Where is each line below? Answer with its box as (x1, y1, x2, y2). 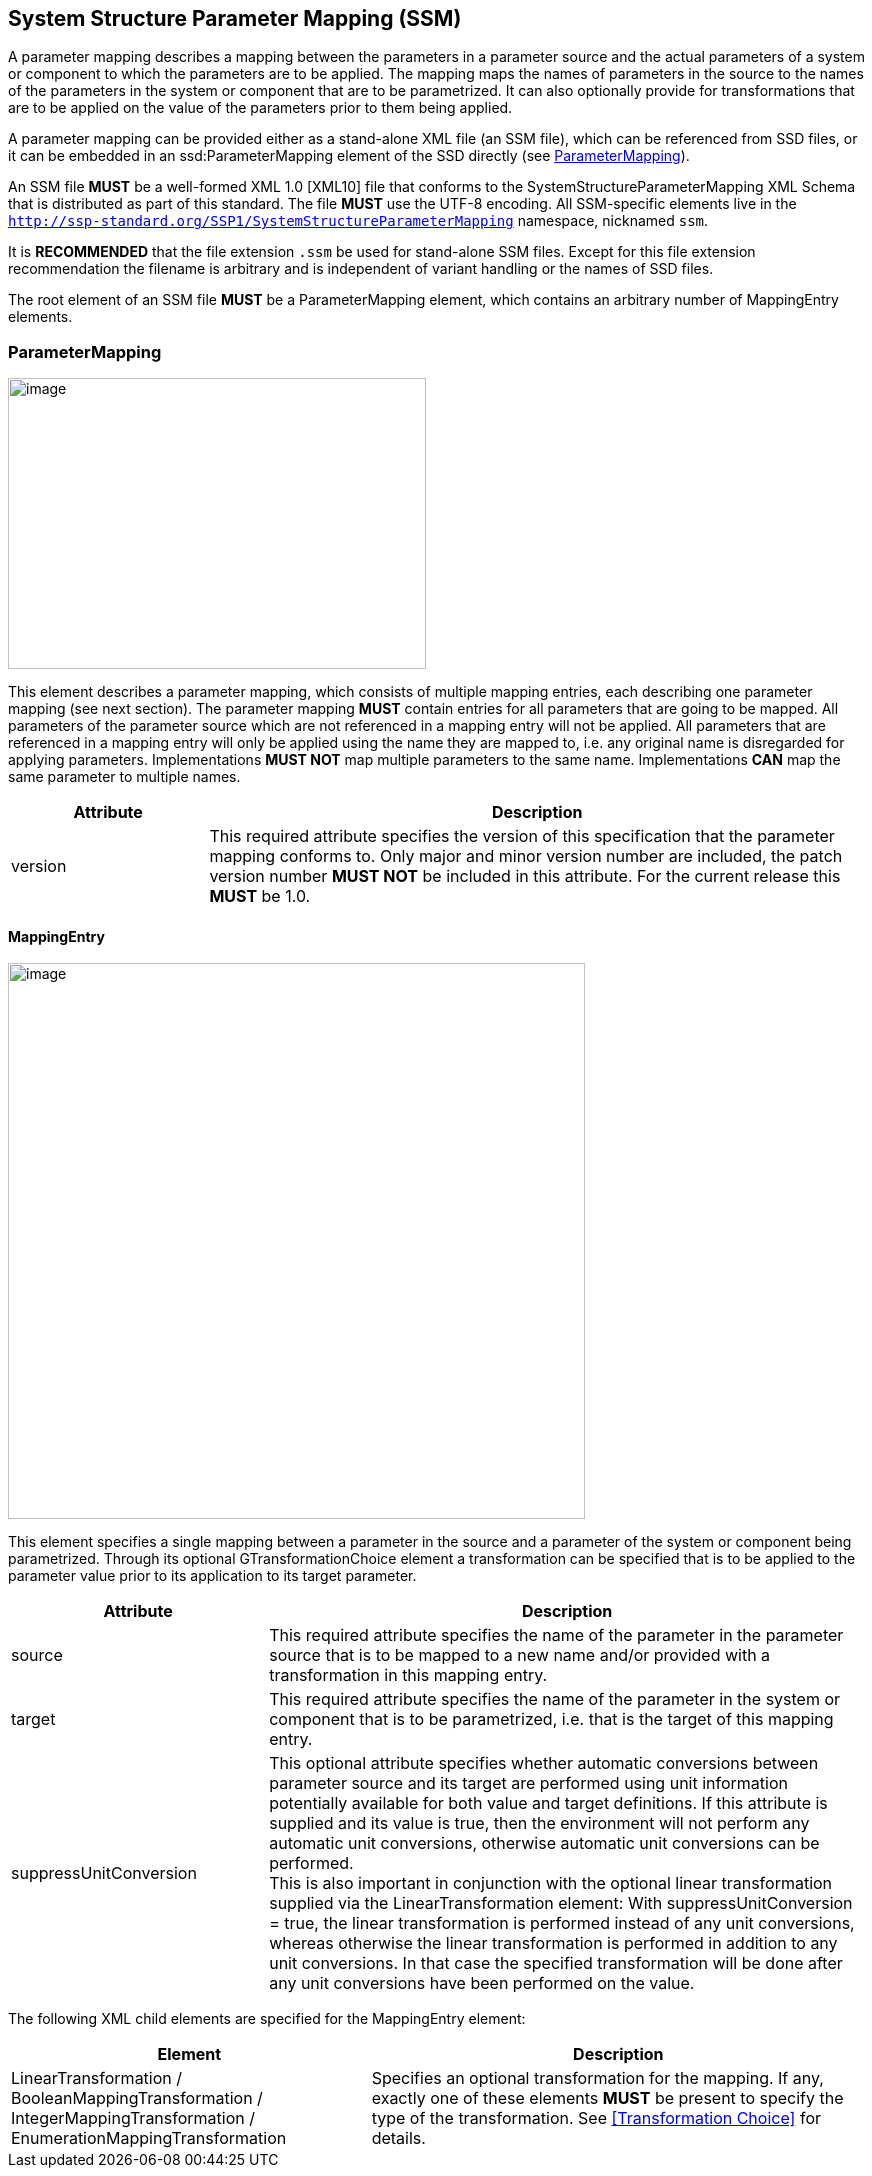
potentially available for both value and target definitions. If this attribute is (269, 1793, 828, 1814)
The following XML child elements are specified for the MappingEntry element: (8, 2010, 526, 2028)
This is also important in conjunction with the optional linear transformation (269, 1873, 833, 1894)
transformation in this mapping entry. (269, 1665, 548, 1686)
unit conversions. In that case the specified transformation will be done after (269, 1953, 843, 1974)
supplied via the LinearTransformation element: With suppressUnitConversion (269, 1893, 853, 1914)
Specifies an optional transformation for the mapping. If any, (371, 2068, 824, 2089)
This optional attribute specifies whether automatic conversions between (269, 1753, 819, 1774)
